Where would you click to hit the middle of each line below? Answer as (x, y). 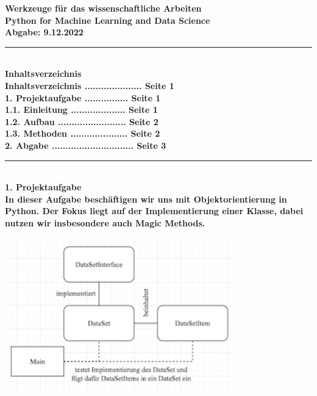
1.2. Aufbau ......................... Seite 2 (82, 121)
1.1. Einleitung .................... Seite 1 (81, 110)
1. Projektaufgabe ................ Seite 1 (83, 97)
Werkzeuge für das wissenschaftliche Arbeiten (103, 8)
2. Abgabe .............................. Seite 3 (86, 145)
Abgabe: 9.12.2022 (44, 32)
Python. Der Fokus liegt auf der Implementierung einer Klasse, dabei (154, 211)
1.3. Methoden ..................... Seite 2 (83, 133)
